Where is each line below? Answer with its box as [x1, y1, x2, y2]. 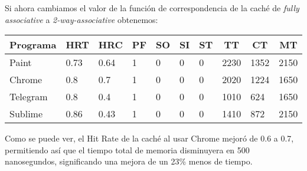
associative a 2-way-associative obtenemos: [5, 13, 158, 25]
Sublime [9, 107, 43, 121]
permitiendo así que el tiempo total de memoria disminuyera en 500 [5, 143, 250, 156]
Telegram [9, 90, 48, 104]
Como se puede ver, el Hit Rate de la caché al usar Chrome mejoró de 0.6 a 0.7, [5, 132, 294, 144]
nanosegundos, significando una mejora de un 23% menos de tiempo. [5, 155, 253, 167]
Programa [9, 38, 57, 52]
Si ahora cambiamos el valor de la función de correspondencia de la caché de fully [5, 2, 299, 14]
